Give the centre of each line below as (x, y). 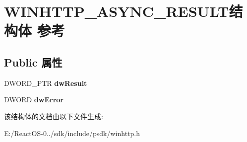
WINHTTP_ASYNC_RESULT (117, 11)
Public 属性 (33, 62)
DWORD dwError (34, 100)
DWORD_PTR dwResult (46, 83)
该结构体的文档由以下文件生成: (54, 116)
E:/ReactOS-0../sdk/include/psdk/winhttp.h (72, 133)
